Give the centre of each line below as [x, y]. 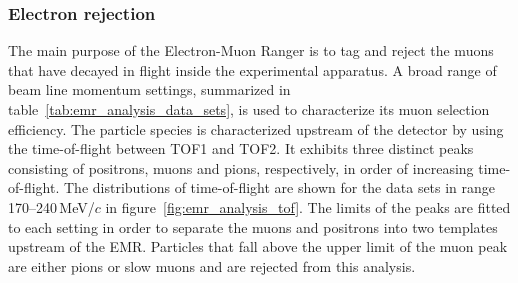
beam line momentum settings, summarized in [149, 89]
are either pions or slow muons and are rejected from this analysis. [212, 265]
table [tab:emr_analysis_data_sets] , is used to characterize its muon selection [249, 109]
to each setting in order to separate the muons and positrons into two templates [253, 226]
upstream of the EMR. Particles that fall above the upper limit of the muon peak [258, 246]
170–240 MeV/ [51, 206]
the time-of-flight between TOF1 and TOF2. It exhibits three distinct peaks [241, 148]
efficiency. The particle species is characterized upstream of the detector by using [256, 128]
